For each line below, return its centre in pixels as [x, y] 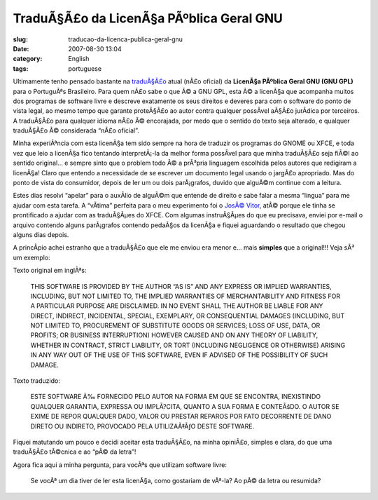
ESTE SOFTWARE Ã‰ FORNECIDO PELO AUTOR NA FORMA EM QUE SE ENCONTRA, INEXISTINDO [176, 397]
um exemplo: [31, 257]
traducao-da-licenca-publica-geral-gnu [126, 39]
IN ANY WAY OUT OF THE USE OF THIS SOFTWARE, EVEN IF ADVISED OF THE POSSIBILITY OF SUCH [179, 355]
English [79, 59]
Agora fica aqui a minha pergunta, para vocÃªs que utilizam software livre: [120, 465]
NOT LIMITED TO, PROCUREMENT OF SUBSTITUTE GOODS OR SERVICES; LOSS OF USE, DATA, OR [175, 325]
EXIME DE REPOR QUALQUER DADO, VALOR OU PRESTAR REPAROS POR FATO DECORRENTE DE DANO [181, 417]
